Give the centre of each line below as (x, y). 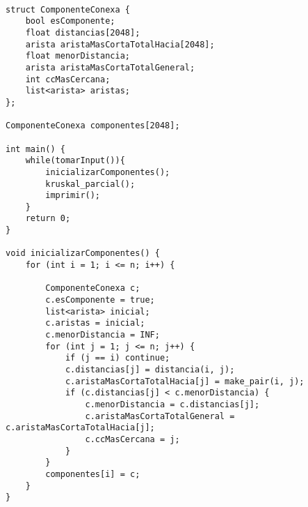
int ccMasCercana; (68, 79)
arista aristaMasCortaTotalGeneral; (110, 67)
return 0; (48, 219)
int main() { (35, 149)
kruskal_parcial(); (90, 184)
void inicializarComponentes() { (83, 253)
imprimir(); (73, 196)
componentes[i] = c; (93, 474)
